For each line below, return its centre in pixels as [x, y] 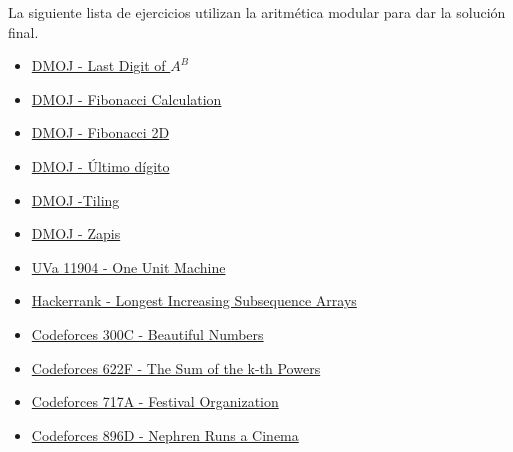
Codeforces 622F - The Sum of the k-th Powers [176, 367]
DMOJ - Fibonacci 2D [100, 132]
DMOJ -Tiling [75, 199]
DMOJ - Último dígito [100, 165]
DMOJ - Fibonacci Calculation [126, 98]
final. [23, 31]
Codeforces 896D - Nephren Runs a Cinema [165, 434]
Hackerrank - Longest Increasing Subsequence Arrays [194, 300]
